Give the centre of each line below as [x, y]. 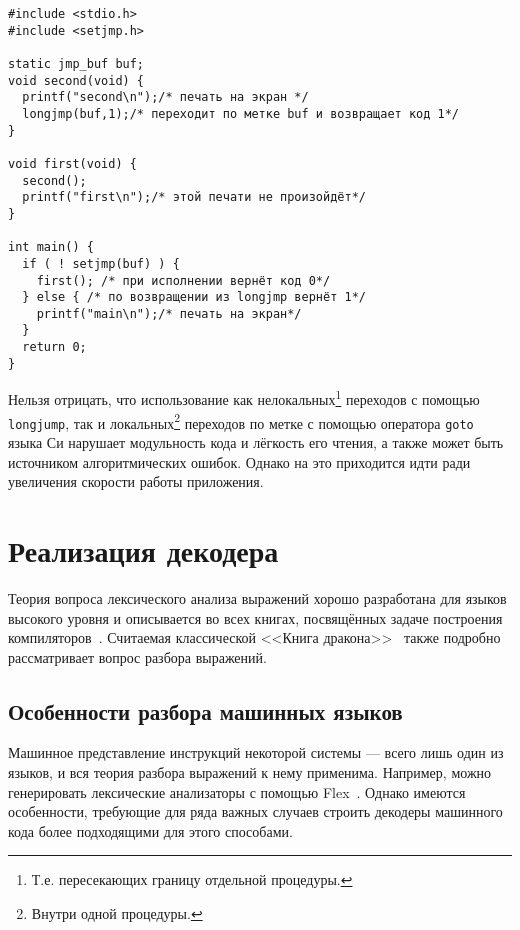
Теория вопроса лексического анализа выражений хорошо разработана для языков [257, 597]
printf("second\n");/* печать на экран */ [165, 97]
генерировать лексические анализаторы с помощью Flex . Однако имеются [237, 791]
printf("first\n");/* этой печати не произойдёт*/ [194, 197]
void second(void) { [76, 80]
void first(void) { [72, 163]
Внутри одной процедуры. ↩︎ [117, 913]
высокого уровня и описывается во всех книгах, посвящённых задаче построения [255, 617]
